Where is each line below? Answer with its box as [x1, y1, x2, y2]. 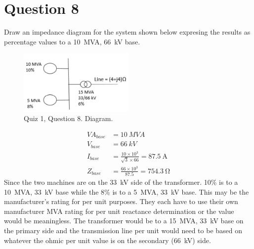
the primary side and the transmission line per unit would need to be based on [4, 225, 243, 236]
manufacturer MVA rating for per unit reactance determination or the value [4, 206, 234, 216]
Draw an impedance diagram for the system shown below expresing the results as [4, 27, 251, 37]
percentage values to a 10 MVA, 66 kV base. [4, 36, 140, 46]
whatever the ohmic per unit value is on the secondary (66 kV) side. [4, 235, 211, 245]
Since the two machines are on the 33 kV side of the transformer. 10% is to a [4, 177, 238, 187]
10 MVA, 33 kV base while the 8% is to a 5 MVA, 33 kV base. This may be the [4, 186, 249, 197]
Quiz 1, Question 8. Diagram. [24, 113, 113, 124]
